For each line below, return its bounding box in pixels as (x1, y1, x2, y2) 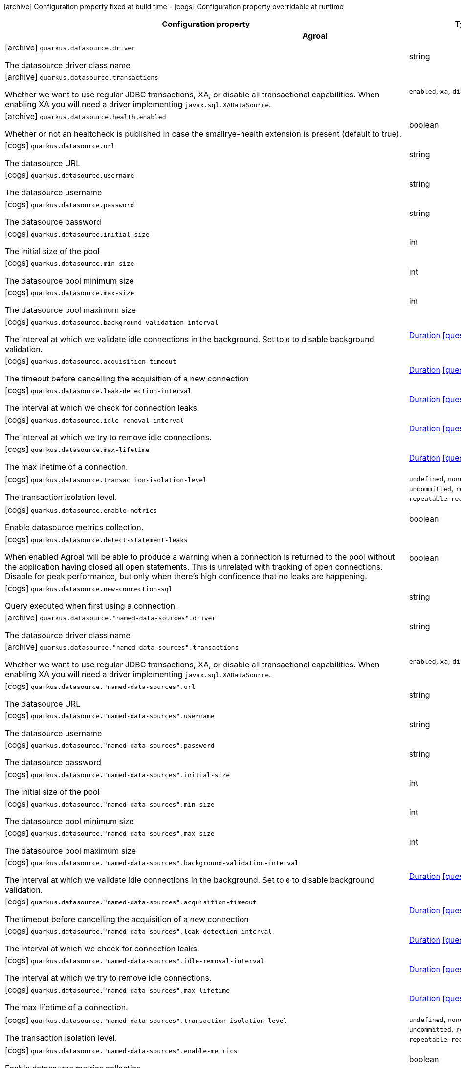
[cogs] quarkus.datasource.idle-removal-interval (5, 415, 184, 425)
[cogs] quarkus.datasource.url (5, 141, 115, 150)
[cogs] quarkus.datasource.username (5, 170, 134, 180)
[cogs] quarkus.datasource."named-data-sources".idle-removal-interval (5, 955, 264, 965)
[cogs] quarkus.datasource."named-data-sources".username (5, 711, 215, 720)
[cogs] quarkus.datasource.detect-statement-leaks (5, 534, 188, 544)
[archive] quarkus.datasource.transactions (5, 72, 158, 82)
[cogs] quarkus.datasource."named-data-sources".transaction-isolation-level (5, 1015, 287, 1025)
